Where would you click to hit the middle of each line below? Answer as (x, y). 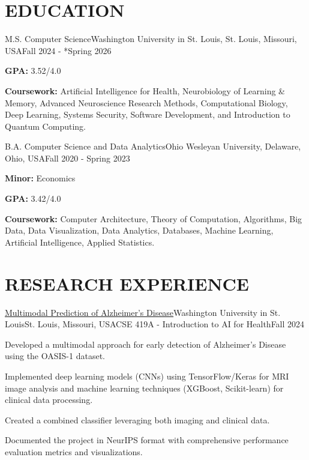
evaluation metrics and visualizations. (74, 451)
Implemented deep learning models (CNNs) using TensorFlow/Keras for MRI (147, 376)
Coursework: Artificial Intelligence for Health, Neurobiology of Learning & (145, 90)
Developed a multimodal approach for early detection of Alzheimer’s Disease (145, 344)
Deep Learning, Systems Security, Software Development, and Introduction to (148, 114)
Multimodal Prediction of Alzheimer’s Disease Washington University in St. (143, 312)
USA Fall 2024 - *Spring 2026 (58, 50)
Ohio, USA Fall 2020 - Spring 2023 (67, 158)
